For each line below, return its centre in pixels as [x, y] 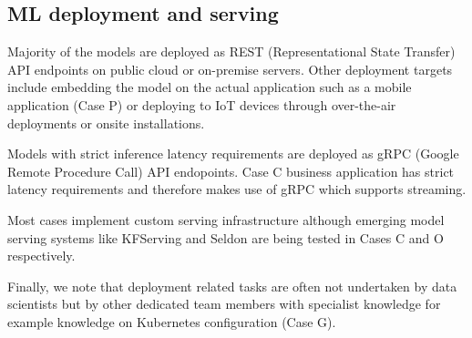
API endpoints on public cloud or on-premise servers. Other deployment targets [230, 69]
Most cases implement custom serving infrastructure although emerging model [226, 219]
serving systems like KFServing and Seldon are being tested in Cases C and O [226, 237]
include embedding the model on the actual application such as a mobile [210, 87]
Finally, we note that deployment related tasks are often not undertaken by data [232, 286]
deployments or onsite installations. [106, 123]
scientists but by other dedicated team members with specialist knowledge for [224, 304]
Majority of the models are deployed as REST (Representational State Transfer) [231, 51]
